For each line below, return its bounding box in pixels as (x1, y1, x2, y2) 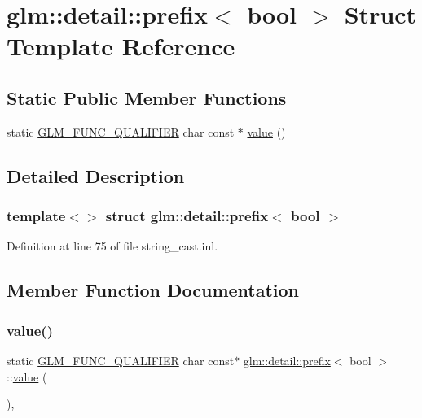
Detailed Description (7, 163, 185, 188)
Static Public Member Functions (7, 85, 287, 110)
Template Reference (7, 29, 235, 63)
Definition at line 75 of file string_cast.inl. (7, 237, 218, 255)
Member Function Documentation (7, 277, 300, 303)
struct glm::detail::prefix (105, 206, 269, 226)
